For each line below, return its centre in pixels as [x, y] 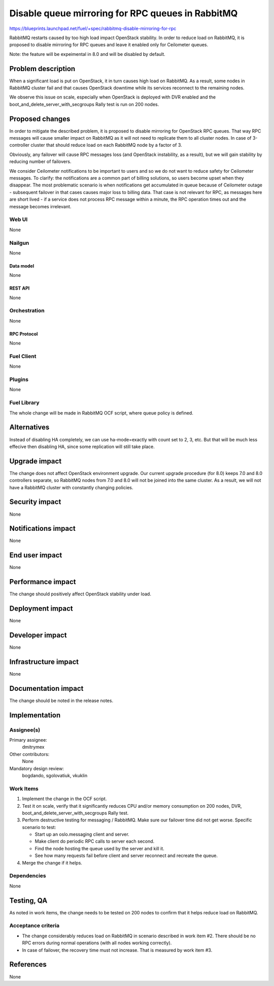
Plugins [19, 379]
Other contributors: [29, 754]
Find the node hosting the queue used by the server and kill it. [99, 848]
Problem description [42, 69]
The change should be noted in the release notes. [61, 701]
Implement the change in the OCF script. [64, 799]
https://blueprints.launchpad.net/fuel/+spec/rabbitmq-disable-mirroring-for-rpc [93, 28]
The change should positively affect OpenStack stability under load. [80, 594]
